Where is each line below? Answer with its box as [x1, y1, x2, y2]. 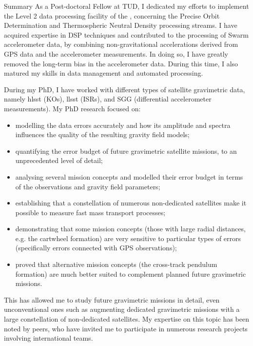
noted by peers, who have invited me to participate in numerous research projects [4, 323, 248, 333]
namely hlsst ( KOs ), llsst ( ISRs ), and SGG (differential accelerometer [4, 94, 212, 104]
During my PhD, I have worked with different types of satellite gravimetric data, [4, 84, 245, 94]
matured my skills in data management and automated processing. [4, 68, 203, 78]
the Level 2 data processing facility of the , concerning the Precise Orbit [4, 10, 220, 20]
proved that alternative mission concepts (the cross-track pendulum [15, 259, 217, 269]
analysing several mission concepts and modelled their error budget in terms [15, 171, 243, 182]
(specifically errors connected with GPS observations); [15, 243, 177, 253]
